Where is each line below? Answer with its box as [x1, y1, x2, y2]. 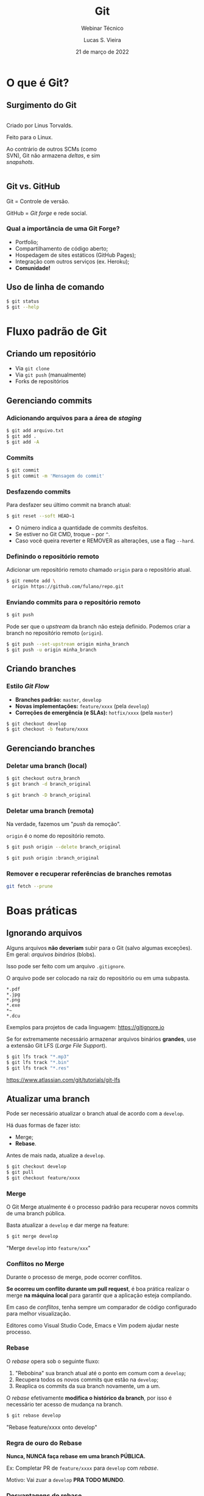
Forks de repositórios [15, 378, 69, 385]
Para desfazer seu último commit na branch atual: [6, 502, 132, 509]
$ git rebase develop [6, 1412, 62, 1419]
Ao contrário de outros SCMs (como [6, 145, 97, 153]
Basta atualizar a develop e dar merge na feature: [6, 1221, 129, 1229]
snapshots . [6, 158, 35, 165]
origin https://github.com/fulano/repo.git [12, 584, 124, 590]
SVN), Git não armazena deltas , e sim [6, 151, 100, 159]
